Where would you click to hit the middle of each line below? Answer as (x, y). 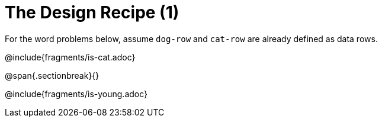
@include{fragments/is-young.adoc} (76, 94)
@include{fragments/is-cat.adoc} (70, 57)
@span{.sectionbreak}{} (52, 75)
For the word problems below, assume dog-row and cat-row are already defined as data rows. (191, 38)
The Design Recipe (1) (92, 12)
